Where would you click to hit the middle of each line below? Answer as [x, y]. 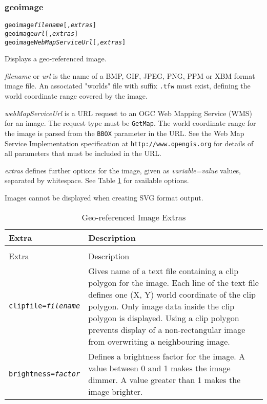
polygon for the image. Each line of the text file [173, 282]
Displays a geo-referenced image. [56, 59]
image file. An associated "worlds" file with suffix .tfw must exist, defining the [128, 86]
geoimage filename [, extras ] [51, 25]
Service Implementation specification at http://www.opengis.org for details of [129, 143]
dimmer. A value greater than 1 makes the [165, 379]
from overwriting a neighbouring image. [159, 341]
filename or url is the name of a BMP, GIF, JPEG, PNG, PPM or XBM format [130, 75]
